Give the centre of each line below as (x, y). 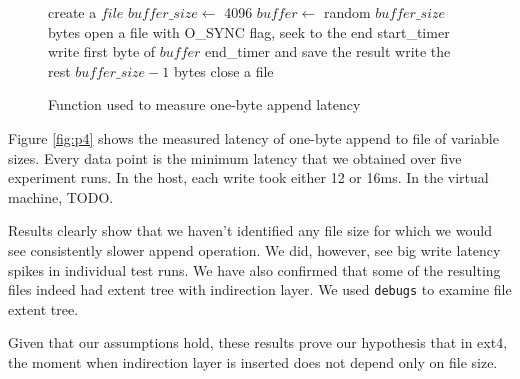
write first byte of (102, 51)
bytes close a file (223, 70)
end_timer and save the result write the (328, 51)
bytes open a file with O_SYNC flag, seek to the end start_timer (249, 31)
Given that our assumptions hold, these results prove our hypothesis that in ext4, (258, 342)
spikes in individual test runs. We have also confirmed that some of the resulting (254, 269)
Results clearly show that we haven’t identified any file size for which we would (250, 230)
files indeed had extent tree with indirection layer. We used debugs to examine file (260, 289)
